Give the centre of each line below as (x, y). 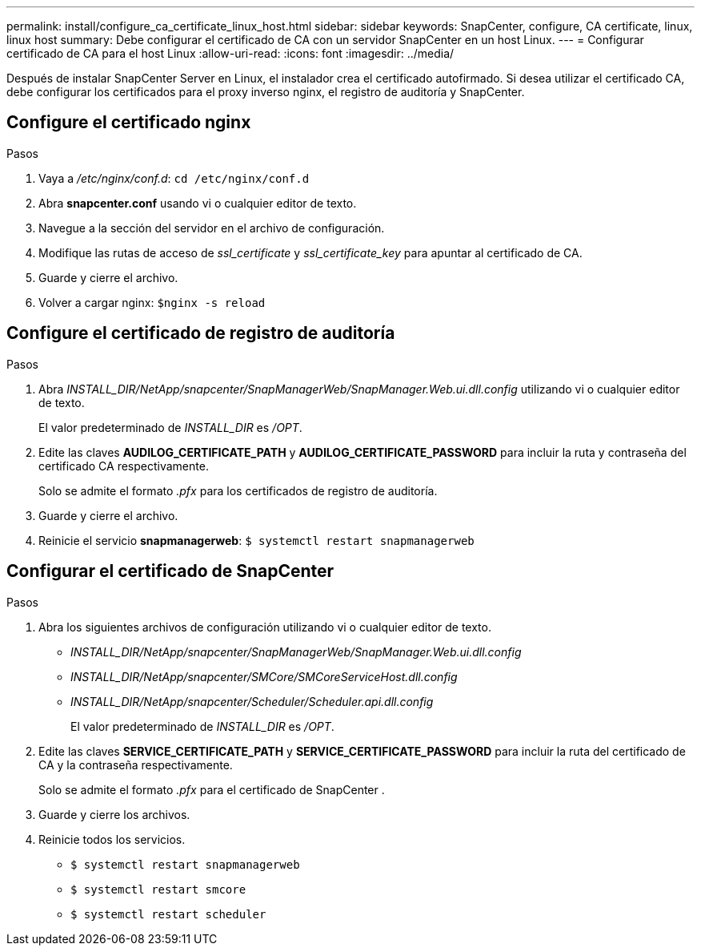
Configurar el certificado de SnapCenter (170, 571)
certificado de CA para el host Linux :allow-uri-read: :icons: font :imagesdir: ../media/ (230, 53)
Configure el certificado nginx (129, 123)
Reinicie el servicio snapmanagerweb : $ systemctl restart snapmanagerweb (256, 540)
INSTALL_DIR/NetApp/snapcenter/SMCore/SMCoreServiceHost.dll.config (264, 676)
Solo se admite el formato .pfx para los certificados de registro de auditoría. (238, 490)
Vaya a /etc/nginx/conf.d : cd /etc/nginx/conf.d (174, 178)
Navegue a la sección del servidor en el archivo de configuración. (212, 228)
